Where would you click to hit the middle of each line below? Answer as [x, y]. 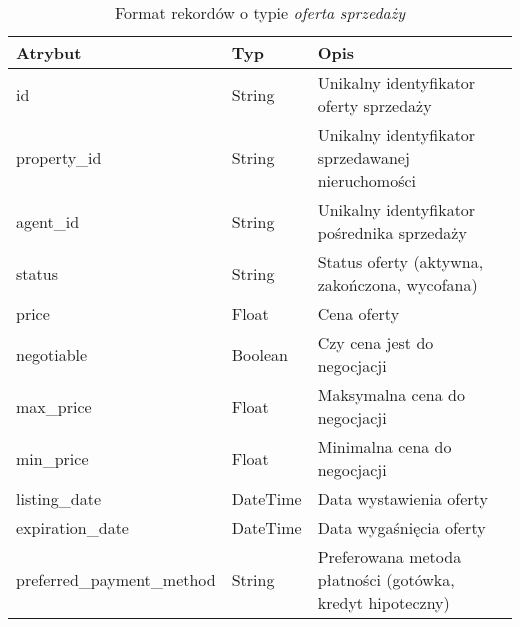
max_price [54, 406]
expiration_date [72, 527]
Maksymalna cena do [391, 394]
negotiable [52, 354]
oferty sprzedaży [374, 105]
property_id [59, 157]
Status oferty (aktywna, [400, 261]
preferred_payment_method [116, 579]
